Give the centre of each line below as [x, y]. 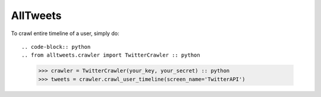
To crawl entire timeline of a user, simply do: [65, 33]
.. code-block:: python [56, 47]
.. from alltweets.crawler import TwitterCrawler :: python [111, 55]
